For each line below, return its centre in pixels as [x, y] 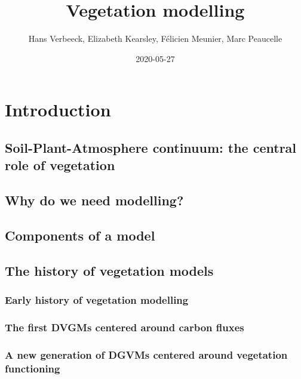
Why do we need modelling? [94, 200]
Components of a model [80, 235]
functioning [33, 368]
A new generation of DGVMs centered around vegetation [146, 354]
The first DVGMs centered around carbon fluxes [125, 327]
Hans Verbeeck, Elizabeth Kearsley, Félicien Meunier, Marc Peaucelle [155, 38]
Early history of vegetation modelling [97, 299]
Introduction [58, 110]
